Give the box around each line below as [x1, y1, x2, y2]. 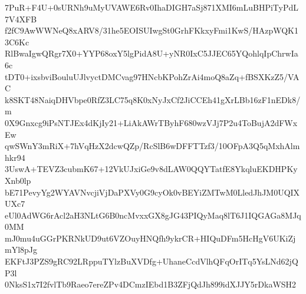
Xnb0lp [5, 174, 31, 186]
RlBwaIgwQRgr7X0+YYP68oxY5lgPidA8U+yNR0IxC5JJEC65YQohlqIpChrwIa [5, 47, 298, 60]
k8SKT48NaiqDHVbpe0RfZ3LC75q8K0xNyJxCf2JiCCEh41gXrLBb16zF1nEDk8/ [5, 93, 301, 105]
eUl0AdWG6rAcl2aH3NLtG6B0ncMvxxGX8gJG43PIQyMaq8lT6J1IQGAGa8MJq [5, 209, 301, 221]
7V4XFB [5, 12, 37, 25]
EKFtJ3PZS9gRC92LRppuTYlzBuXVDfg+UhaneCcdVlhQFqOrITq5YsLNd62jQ [5, 255, 298, 267]
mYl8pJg [5, 243, 38, 256]
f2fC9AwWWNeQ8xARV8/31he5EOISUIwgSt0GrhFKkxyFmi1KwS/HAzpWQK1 [5, 24, 298, 37]
